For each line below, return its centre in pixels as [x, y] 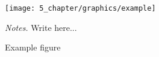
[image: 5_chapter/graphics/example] [80, 8]
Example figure [33, 47]
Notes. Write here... [41, 27]
